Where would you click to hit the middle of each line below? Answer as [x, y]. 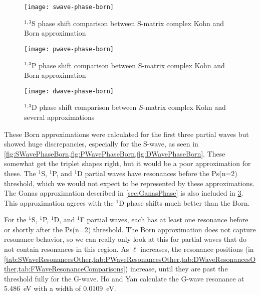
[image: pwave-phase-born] [69, 49]
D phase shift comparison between [84, 107]
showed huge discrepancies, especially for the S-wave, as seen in [101, 144]
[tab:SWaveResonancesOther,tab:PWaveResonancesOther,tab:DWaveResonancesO [130, 259]
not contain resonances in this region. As [67, 249]
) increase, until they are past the [176, 269]
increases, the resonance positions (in [197, 249]
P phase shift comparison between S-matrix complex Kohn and [128, 65]
